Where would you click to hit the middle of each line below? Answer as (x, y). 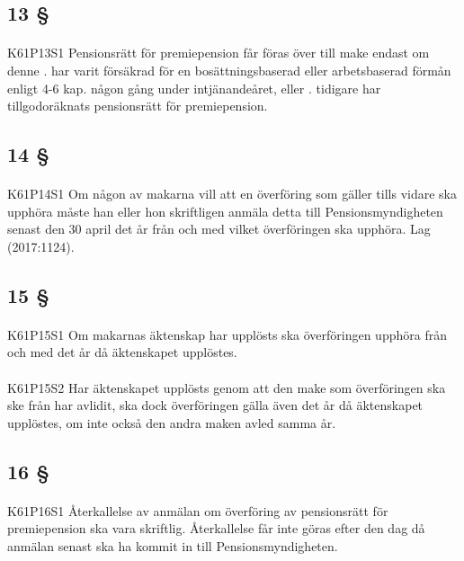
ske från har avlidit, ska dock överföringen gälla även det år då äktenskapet (215, 405)
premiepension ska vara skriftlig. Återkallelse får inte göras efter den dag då (216, 528)
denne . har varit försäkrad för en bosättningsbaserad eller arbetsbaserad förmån (229, 70)
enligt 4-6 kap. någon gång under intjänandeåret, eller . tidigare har (194, 88)
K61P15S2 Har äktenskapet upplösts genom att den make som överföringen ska (227, 387)
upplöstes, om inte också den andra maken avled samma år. (172, 422)
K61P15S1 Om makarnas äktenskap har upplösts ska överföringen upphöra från (227, 334)
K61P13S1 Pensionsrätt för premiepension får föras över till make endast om (219, 53)
